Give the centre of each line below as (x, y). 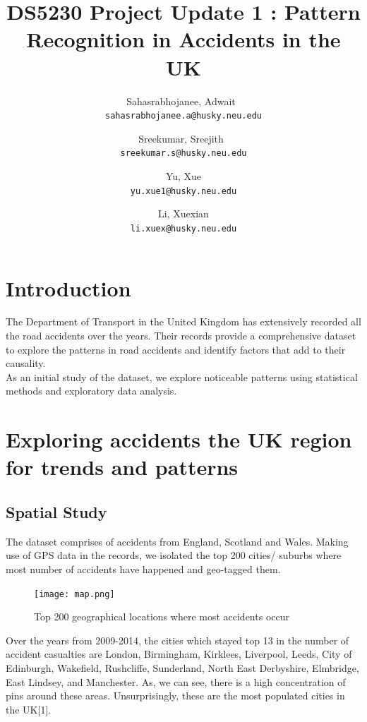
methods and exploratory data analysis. (91, 391)
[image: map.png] (74, 594)
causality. (26, 363)
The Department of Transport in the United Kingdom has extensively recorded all (183, 321)
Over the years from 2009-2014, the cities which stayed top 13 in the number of (178, 640)
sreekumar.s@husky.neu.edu (183, 154)
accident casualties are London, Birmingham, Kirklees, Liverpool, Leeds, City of (179, 654)
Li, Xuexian (183, 213)
